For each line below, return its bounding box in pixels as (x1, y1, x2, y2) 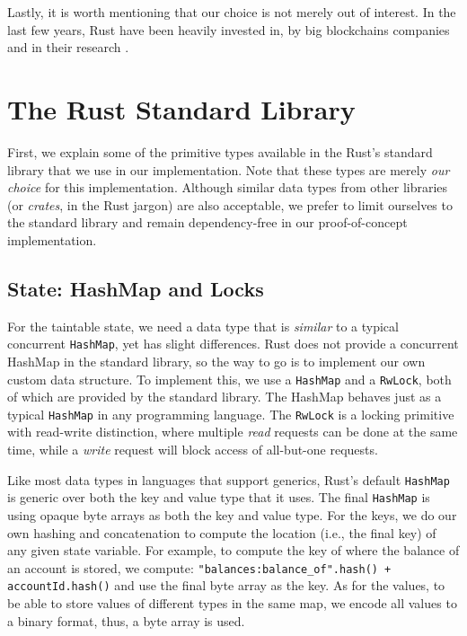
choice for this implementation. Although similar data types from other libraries (7, 178, 448, 197)
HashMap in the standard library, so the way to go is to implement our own (7, 351, 426, 370)
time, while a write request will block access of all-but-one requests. (7, 440, 378, 459)
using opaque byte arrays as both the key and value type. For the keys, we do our (7, 505, 457, 524)
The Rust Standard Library (7, 90, 356, 127)
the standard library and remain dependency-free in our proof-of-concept (7, 213, 408, 232)
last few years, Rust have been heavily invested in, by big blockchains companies (7, 20, 450, 39)
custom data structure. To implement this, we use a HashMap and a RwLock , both (7, 369, 452, 388)
